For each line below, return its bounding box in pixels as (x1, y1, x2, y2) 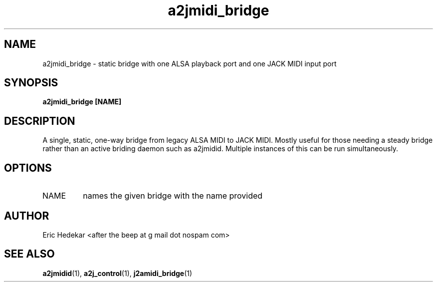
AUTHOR (4, 209, 49, 222)
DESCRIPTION (4, 114, 75, 127)
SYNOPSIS (4, 76, 58, 89)
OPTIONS (4, 161, 52, 174)
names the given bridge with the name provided (83, 191, 263, 201)
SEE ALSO (4, 248, 55, 261)
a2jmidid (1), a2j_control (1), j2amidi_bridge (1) (42, 269, 193, 278)
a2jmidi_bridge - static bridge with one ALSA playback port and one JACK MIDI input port (42, 59, 337, 68)
